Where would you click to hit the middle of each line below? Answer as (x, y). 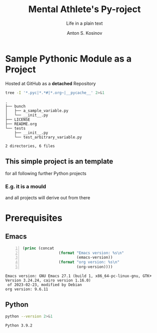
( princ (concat (38, 248)
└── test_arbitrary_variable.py (48, 137)
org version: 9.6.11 (27, 289)
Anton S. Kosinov (85, 33)
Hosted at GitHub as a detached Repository (51, 83)
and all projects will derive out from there (48, 197)
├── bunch (16, 106)
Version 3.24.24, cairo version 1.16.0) (48, 281)
